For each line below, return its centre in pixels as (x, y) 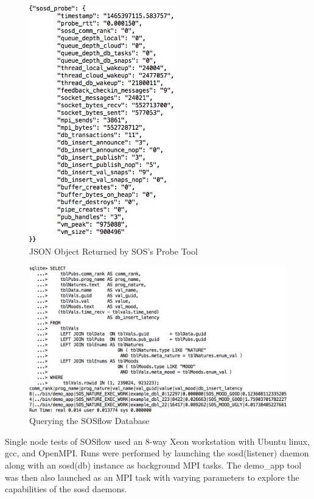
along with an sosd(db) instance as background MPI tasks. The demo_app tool (153, 465)
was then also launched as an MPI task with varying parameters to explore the (152, 477)
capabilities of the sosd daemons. (66, 489)
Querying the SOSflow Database (89, 421)
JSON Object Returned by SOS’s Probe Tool (113, 251)
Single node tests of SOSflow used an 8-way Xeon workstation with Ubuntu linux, (157, 441)
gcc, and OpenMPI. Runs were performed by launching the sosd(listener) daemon (157, 453)
